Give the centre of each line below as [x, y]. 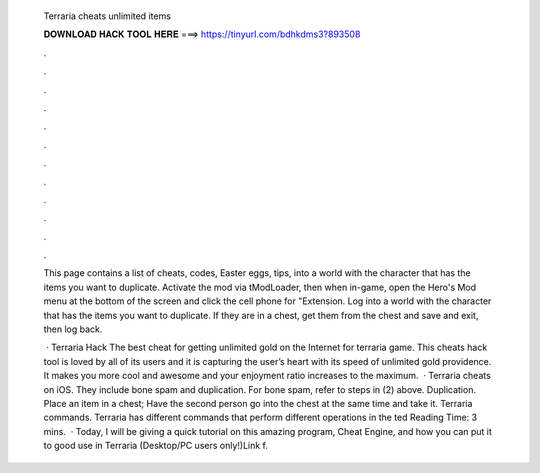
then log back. [73, 329]
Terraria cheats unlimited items [107, 16]
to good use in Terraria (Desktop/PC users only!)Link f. [156, 446]
